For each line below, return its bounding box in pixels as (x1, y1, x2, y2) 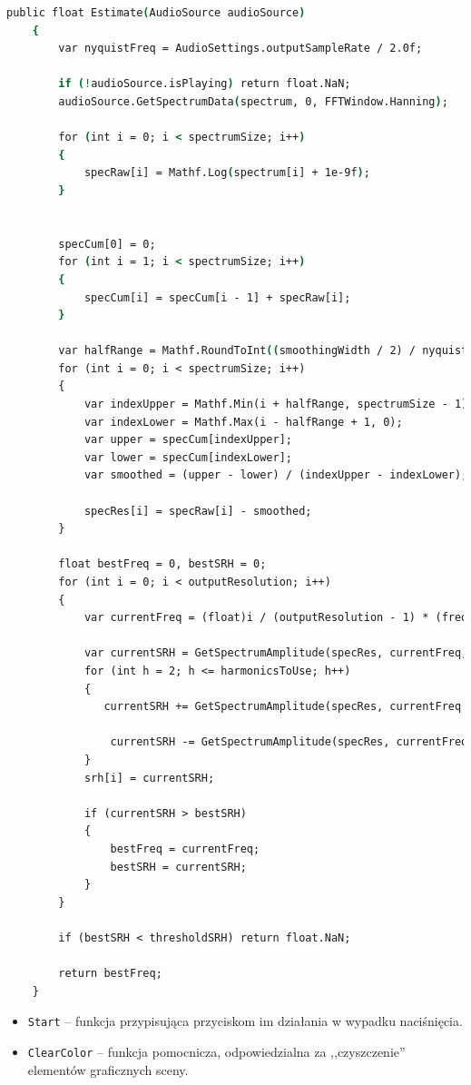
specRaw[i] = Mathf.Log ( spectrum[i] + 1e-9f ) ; (83, 166, 370, 180)
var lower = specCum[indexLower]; (83, 450, 292, 464)
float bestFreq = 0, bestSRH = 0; (58, 557, 267, 571)
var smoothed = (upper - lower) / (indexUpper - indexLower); (83, 469, 468, 482)
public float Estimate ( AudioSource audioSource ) (6, 6, 306, 19)
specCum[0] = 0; (58, 237, 156, 251)
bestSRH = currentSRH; (110, 860, 247, 873)
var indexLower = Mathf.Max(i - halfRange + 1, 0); (83, 415, 403, 429)
